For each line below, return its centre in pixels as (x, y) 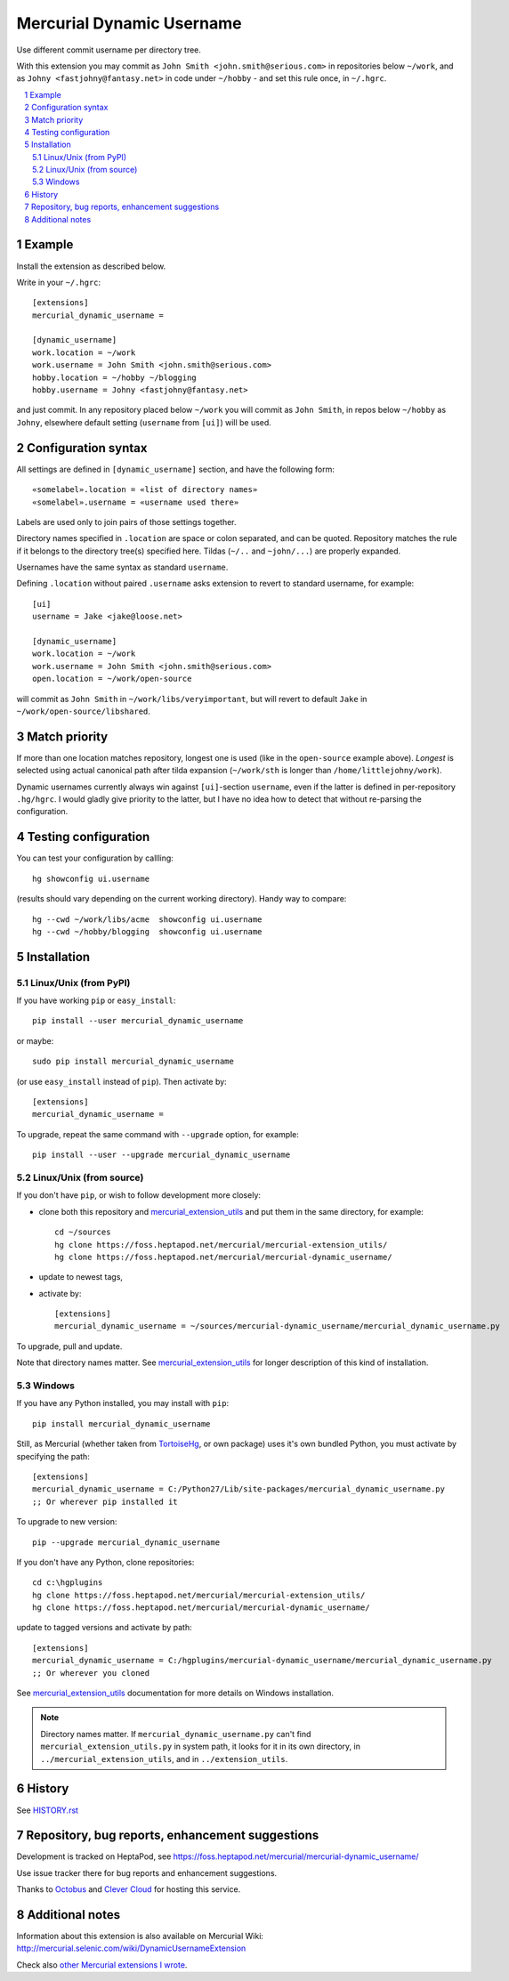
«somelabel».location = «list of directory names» (145, 490)
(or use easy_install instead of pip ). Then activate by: (121, 1081)
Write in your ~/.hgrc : (59, 282)
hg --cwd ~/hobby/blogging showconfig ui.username (147, 931)
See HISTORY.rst (48, 1810)
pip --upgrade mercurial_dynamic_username (126, 1542)
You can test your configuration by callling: (95, 858)
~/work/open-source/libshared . (84, 711)
